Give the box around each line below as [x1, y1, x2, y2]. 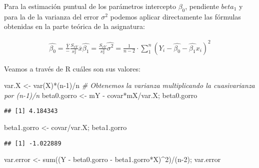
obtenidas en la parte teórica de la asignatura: [4, 21, 145, 31]
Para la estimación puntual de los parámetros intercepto [4, 1, 176, 11]
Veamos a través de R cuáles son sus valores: [4, 63, 140, 73]
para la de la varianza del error [4, 11, 99, 21]
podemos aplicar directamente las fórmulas [110, 11, 241, 21]
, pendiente [185, 1, 219, 11]
